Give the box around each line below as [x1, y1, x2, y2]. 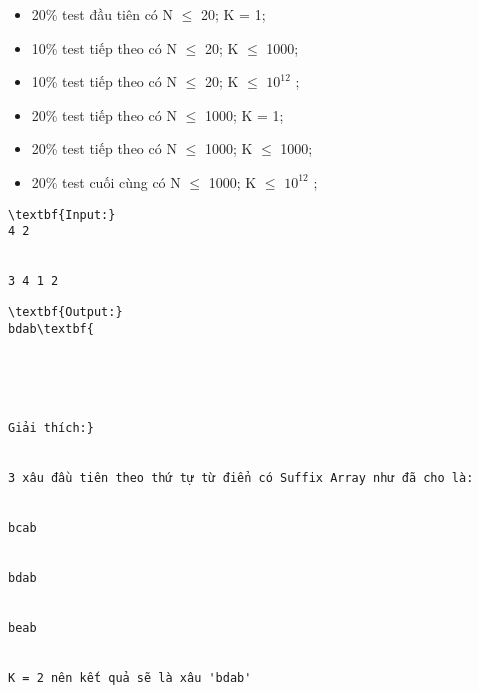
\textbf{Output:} [8, 304, 123, 319]
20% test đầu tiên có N [31, 4, 174, 24]
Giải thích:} [8, 421, 94, 436]
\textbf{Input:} [8, 207, 116, 222]
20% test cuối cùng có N [31, 171, 181, 192]
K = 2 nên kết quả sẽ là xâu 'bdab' [8, 671, 252, 686]
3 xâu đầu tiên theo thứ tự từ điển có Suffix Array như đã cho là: [8, 471, 474, 486]
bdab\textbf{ [8, 321, 94, 336]
